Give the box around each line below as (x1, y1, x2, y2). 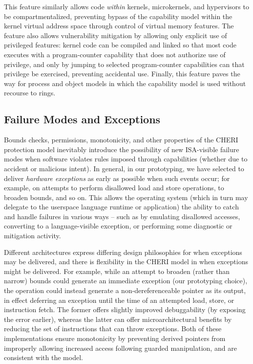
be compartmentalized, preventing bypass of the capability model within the (4, 11, 232, 21)
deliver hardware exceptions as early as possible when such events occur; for (4, 173, 230, 183)
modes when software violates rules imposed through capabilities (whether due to (4, 154, 248, 164)
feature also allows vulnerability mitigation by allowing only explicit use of (4, 30, 227, 40)
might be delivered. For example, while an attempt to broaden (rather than (4, 266, 230, 276)
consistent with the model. (4, 352, 83, 363)
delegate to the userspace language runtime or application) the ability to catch (4, 202, 239, 212)
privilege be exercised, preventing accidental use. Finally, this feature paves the (4, 68, 240, 79)
